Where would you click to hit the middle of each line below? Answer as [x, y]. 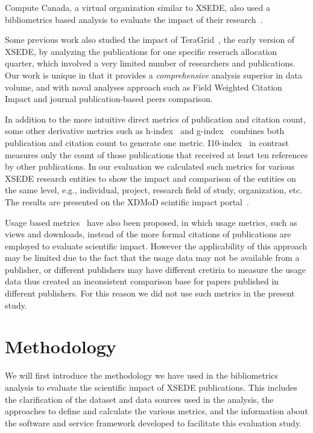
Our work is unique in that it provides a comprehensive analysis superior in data [153, 75]
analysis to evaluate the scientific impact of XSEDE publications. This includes [151, 387]
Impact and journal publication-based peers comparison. [109, 99]
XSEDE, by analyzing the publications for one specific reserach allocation [141, 51]
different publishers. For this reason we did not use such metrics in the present [150, 293]
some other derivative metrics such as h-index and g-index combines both [145, 131]
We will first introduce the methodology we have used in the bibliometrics [142, 375]
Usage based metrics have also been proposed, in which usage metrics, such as [151, 222]
